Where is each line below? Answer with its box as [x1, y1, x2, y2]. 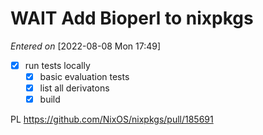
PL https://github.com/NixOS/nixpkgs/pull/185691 [10, 113, 214, 126]
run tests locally [24, 59, 91, 71]
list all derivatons [39, 82, 110, 94]
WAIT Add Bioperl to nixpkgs [10, 7, 254, 30]
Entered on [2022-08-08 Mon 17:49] [10, 40, 162, 52]
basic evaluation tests [39, 71, 130, 82]
